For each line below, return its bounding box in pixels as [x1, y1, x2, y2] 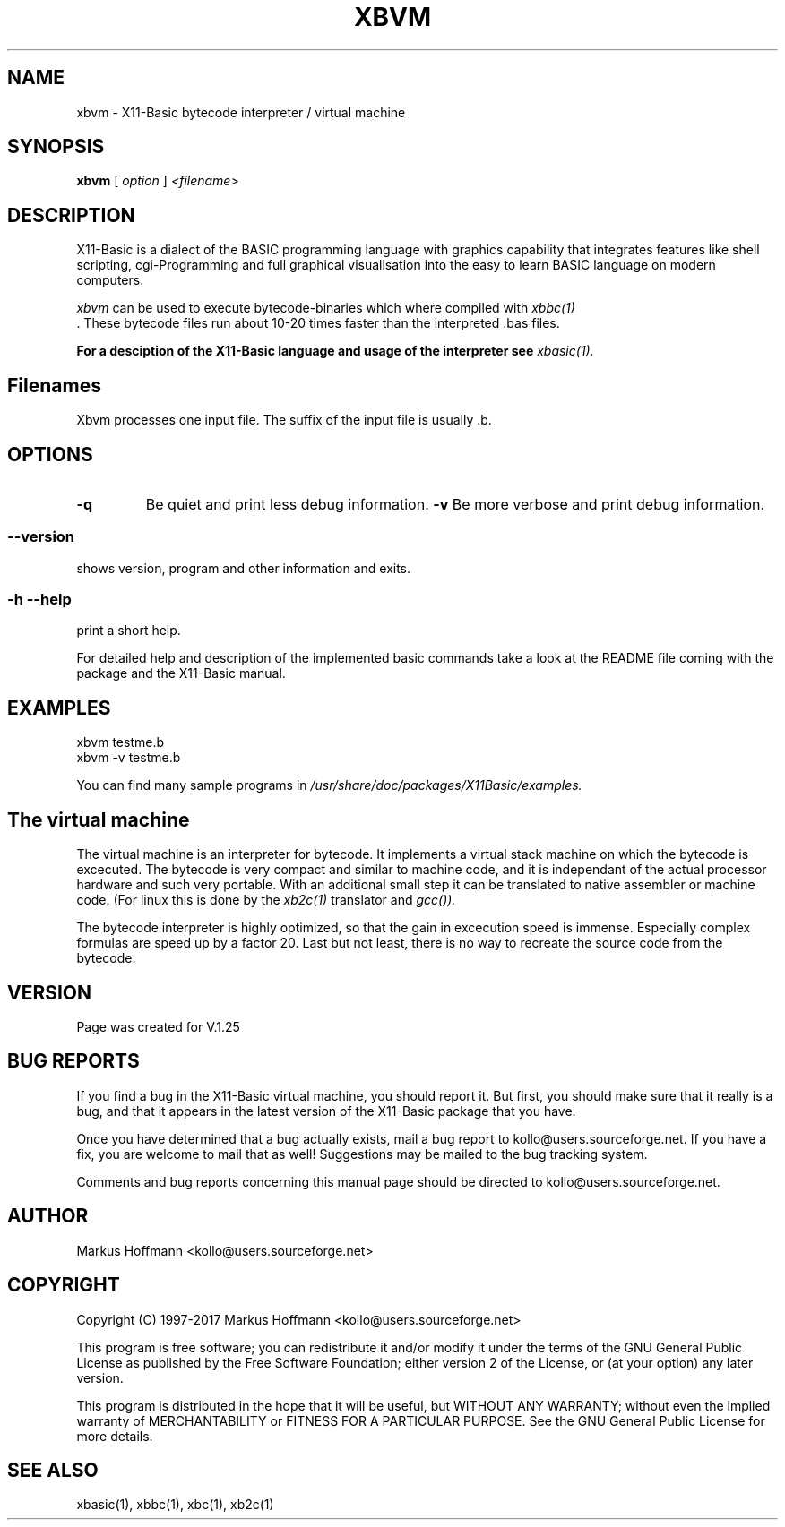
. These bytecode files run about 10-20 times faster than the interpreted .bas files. [76, 315, 560, 331]
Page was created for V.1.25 [76, 1019, 240, 1034]
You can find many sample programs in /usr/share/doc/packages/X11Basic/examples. [76, 777, 582, 794]
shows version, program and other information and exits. [76, 560, 411, 576]
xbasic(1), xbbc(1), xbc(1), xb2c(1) [76, 1497, 274, 1513]
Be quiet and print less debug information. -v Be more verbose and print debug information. [145, 494, 765, 513]
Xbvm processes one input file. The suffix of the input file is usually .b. [76, 412, 492, 428]
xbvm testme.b [76, 734, 165, 751]
